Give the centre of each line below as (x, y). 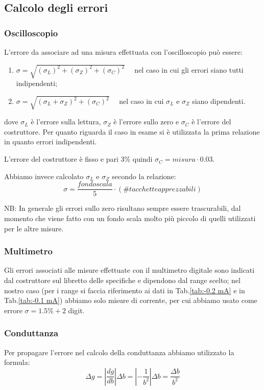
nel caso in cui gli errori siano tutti (189, 69)
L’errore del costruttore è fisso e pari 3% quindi (78, 159)
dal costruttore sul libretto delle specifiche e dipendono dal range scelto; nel (122, 280)
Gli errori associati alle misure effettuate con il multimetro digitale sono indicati (129, 270)
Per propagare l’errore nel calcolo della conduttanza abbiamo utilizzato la (119, 352)
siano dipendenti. (219, 101)
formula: (17, 362)
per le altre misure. (34, 228)
